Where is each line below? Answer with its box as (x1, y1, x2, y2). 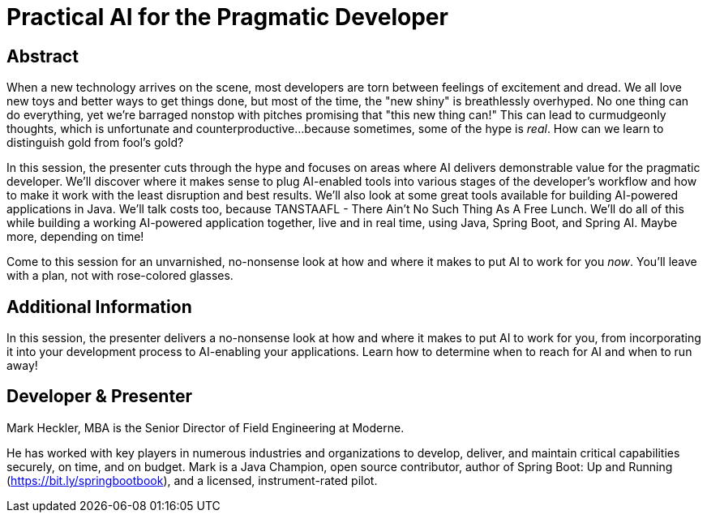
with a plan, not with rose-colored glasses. (6, 268, 234, 283)
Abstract (6, 45, 79, 66)
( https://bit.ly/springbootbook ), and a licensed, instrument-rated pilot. (6, 473, 378, 487)
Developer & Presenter (6, 386, 192, 407)
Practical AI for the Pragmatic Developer (6, 3, 448, 31)
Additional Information (6, 296, 192, 317)
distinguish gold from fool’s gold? (6, 135, 184, 150)
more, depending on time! (6, 229, 144, 244)
